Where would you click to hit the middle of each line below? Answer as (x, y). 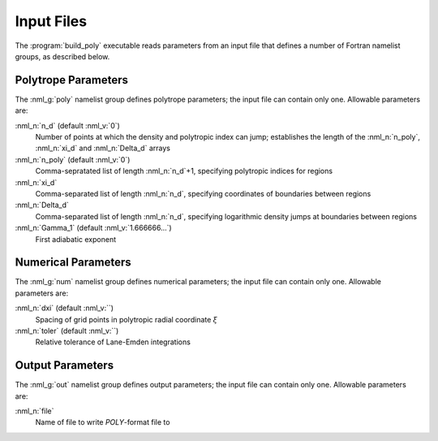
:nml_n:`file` (34, 411)
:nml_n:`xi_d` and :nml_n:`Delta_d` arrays (103, 148)
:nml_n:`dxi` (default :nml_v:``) (64, 308)
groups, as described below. (62, 56)
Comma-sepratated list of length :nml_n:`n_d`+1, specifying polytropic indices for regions (184, 171)
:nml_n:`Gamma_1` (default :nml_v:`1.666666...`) (93, 228)
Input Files (51, 21)
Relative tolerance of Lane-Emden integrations (113, 342)
